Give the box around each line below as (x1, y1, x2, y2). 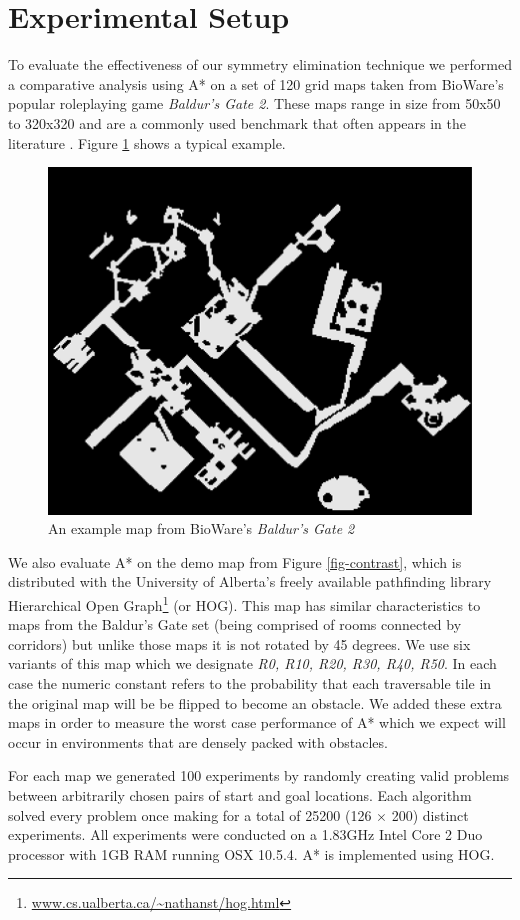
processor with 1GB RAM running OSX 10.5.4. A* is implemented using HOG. (8, 843, 495, 864)
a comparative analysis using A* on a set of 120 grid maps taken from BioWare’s (8, 73, 504, 94)
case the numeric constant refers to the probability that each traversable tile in (8, 673, 492, 694)
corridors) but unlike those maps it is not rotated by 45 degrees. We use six (8, 633, 471, 654)
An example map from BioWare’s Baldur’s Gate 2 (48, 518, 355, 539)
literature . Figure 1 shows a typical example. (8, 132, 286, 153)
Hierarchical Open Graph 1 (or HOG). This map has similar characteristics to (8, 592, 481, 615)
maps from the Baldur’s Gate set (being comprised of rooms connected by (8, 614, 462, 635)
